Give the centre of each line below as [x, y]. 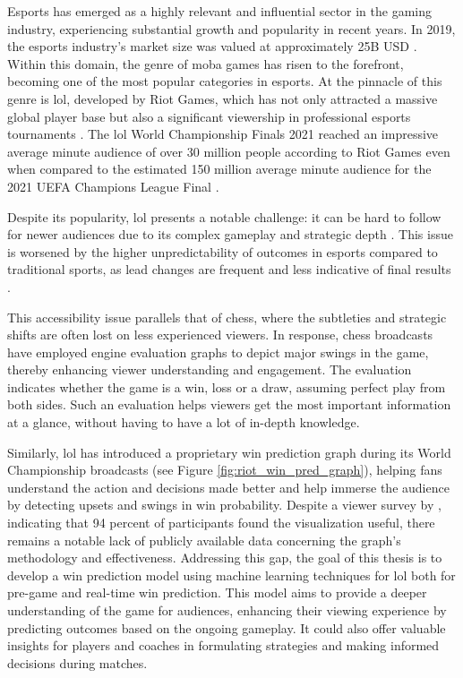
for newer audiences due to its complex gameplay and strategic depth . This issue [230, 234]
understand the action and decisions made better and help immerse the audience [228, 487]
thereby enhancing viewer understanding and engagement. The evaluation [210, 369]
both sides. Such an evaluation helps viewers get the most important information [229, 404]
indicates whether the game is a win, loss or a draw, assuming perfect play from [227, 386]
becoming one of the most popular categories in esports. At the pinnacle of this [225, 81]
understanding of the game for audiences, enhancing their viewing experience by [227, 610]
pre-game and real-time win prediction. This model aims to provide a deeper [217, 592]
